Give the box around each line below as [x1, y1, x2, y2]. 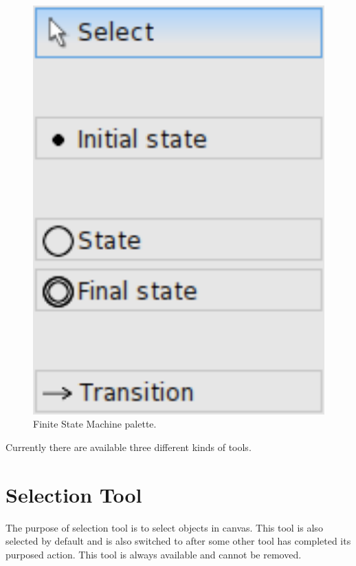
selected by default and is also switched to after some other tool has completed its [5, 534, 351, 548]
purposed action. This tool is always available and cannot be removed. [5, 547, 302, 561]
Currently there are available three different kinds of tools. [5, 439, 252, 454]
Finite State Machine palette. [33, 417, 157, 431]
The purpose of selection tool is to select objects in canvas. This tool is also [5, 520, 323, 534]
